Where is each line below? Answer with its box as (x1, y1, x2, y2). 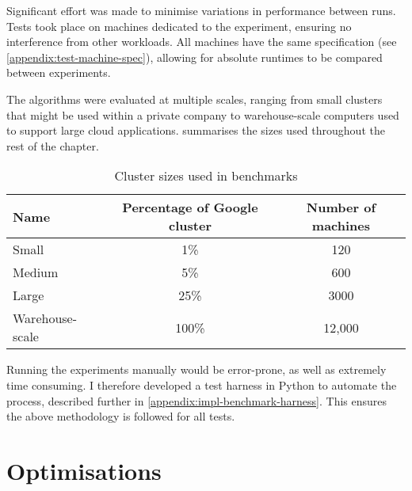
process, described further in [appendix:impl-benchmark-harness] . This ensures (6, 392, 387, 409)
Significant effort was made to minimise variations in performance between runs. (6, 2, 396, 18)
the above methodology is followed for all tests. (6, 408, 235, 424)
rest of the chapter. (6, 137, 99, 154)
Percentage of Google (122, 198, 258, 217)
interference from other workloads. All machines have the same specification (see (6, 33, 397, 50)
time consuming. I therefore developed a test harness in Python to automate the (6, 376, 397, 393)
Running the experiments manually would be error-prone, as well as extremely (6, 361, 387, 378)
